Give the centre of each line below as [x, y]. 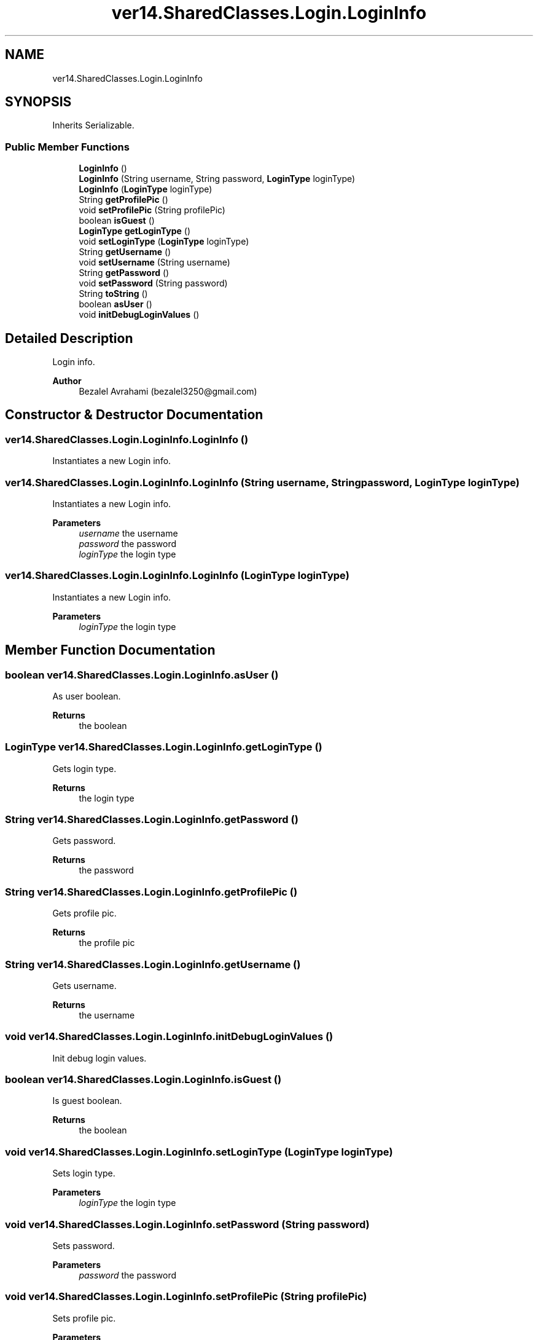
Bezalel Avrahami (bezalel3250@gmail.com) [168, 392]
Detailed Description [69, 338]
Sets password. [84, 1245]
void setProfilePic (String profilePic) [152, 210]
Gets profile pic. [84, 913]
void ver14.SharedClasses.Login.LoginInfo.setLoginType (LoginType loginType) [199, 1152]
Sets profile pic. [84, 1318]
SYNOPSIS [38, 102]
